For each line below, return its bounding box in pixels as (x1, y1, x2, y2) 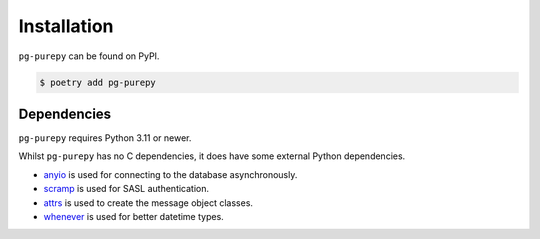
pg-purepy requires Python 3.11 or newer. (18, 132, 192, 144)
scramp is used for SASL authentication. (43, 183, 210, 195)
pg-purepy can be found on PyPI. (18, 50, 160, 62)
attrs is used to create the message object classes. (43, 196, 254, 209)
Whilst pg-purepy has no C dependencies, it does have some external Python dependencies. (18, 150, 406, 162)
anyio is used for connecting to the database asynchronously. (43, 168, 298, 180)
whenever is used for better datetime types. (43, 210, 224, 222)
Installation (18, 15, 114, 37)
